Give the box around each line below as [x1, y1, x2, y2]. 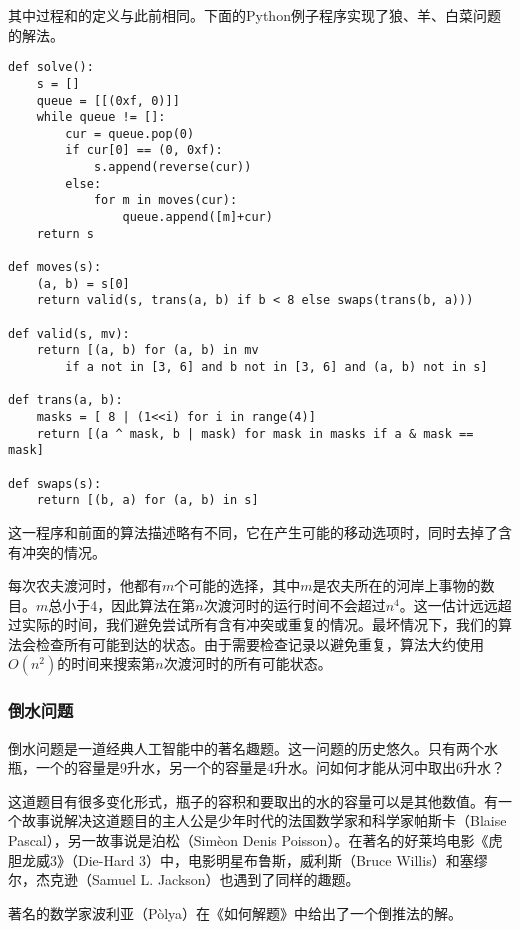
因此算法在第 [111, 594, 196, 615]
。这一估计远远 [399, 594, 498, 615]
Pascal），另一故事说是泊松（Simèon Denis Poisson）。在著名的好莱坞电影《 [8, 830, 489, 851]
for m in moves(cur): [93, 193, 238, 208]
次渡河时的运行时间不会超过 [203, 594, 386, 615]
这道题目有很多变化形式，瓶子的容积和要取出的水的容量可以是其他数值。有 [8, 790, 498, 811]
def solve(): [8, 60, 94, 75]
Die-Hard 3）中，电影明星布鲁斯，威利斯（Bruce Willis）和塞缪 [77, 849, 488, 870]
